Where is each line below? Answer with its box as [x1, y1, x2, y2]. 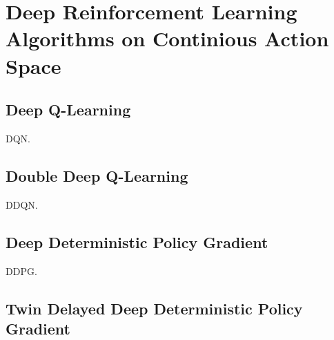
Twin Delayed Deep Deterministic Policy [6, 297, 303, 319]
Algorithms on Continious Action [6, 24, 329, 53]
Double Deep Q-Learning [6, 164, 188, 186]
